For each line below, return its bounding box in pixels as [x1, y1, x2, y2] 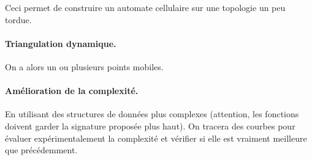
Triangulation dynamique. [5, 37, 116, 49]
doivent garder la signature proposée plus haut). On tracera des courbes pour [5, 119, 295, 132]
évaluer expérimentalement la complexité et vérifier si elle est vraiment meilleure [5, 131, 307, 144]
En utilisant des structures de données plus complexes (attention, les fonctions [5, 107, 299, 120]
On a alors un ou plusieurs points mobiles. [5, 60, 164, 73]
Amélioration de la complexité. [5, 84, 139, 97]
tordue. [5, 13, 32, 26]
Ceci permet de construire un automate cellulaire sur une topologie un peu [5, 1, 286, 13]
